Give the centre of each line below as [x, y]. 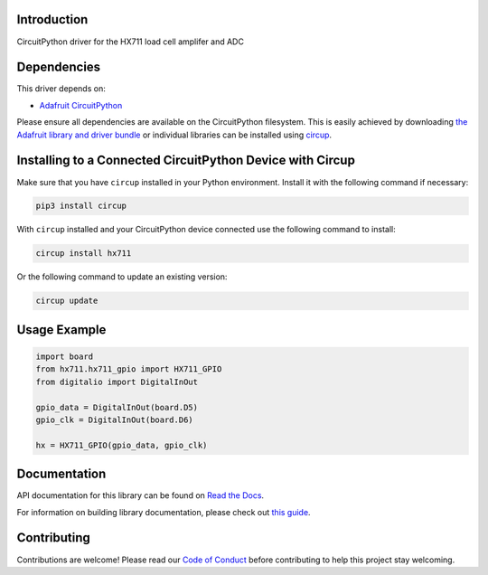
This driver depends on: [61, 89]
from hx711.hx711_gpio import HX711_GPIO [129, 369]
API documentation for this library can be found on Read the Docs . [141, 495]
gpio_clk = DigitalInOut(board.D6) [114, 419]
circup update [67, 301]
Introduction [52, 19]
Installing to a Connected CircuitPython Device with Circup [186, 160]
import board [65, 357]
